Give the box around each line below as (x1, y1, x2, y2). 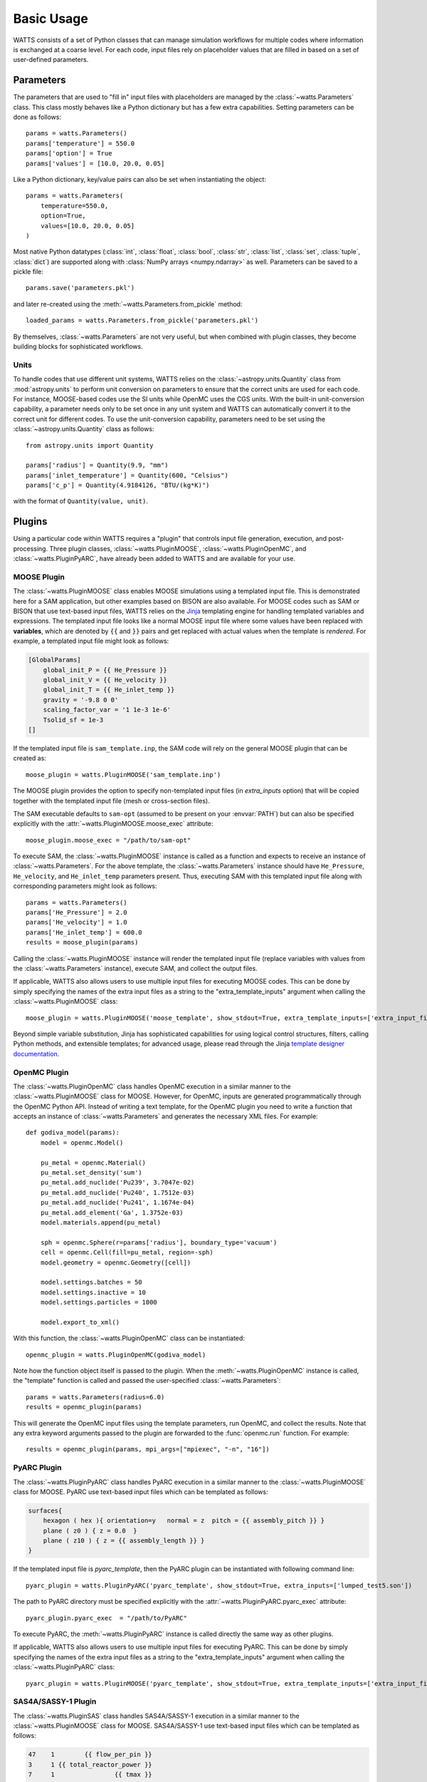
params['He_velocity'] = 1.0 (26, 918, 127, 927)
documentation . (13, 1049, 60, 1058)
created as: (13, 754, 46, 763)
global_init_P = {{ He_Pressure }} (43, 666, 167, 674)
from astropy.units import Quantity (26, 441, 154, 449)
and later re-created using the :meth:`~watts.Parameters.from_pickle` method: (13, 299, 243, 308)
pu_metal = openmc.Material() (40, 1158, 146, 1167)
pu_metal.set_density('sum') (40, 1169, 142, 1176)
